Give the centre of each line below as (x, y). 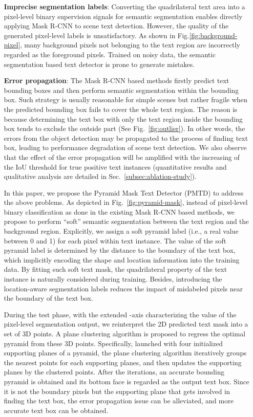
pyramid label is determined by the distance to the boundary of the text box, (120, 250)
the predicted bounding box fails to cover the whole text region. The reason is (121, 109)
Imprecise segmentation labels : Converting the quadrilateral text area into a (125, 6)
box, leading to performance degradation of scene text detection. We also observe (125, 147)
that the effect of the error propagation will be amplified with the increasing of (122, 157)
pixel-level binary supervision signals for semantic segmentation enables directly (123, 16)
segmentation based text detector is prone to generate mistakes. (99, 64)
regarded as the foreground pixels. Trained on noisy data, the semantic (110, 54)
